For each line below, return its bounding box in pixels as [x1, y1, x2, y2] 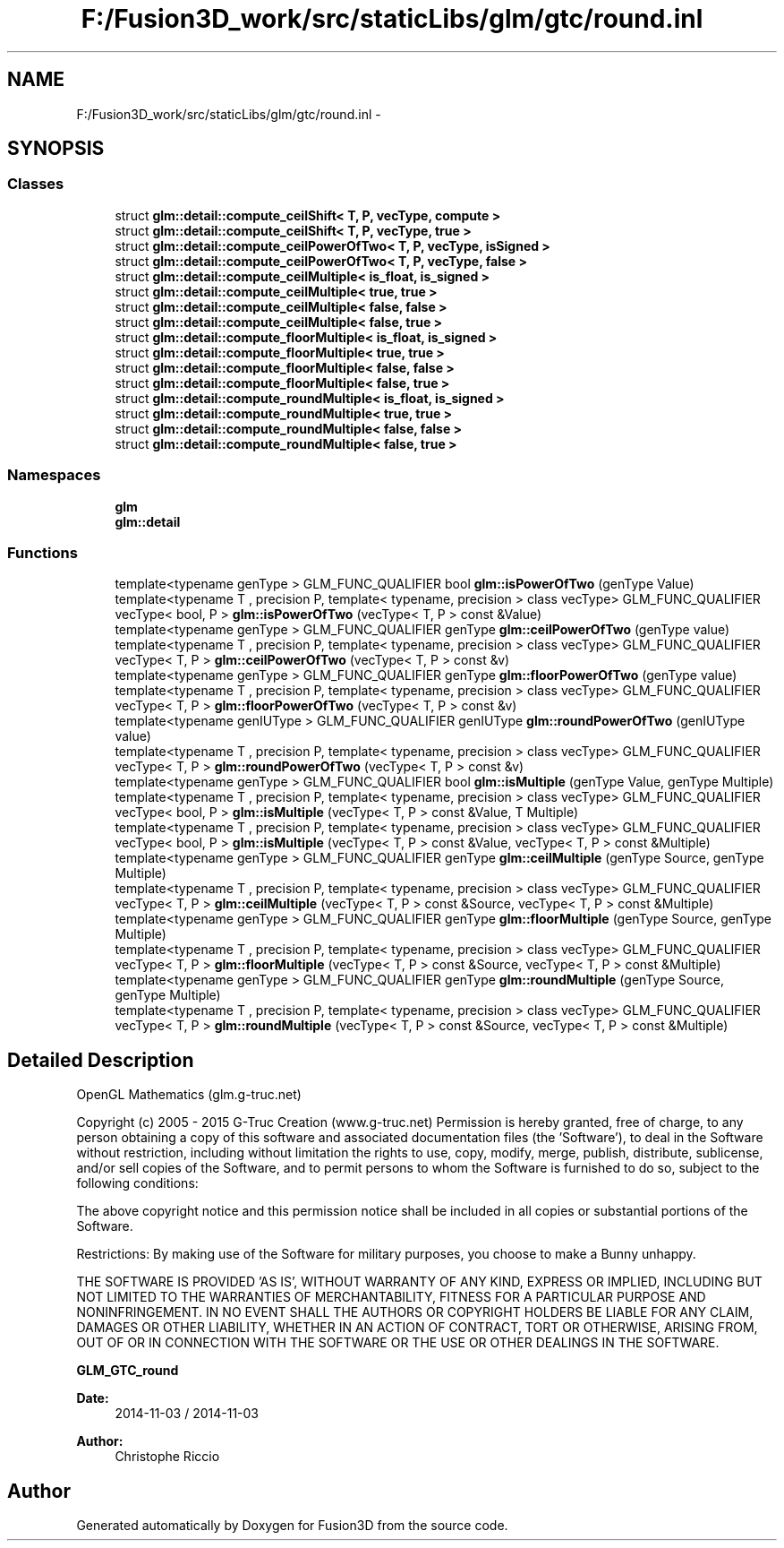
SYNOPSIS [7, 137, 105, 160]
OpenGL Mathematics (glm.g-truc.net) [76, 1087, 302, 1103]
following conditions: [76, 1175, 199, 1191]
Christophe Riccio [115, 1449, 220, 1465]
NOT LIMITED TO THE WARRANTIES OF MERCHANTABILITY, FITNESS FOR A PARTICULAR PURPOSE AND [76, 1289, 706, 1305]
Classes [7, 175, 64, 193]
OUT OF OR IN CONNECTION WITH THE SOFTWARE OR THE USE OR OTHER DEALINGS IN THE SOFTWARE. [76, 1335, 720, 1351]
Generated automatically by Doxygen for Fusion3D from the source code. [76, 1518, 508, 1533]
